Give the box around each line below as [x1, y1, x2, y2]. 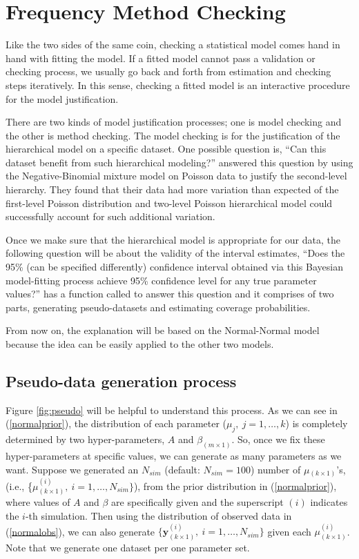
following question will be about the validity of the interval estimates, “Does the [6, 246, 345, 260]
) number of [250, 462, 301, 476]
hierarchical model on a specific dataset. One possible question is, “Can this [6, 141, 327, 156]
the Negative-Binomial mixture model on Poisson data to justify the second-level [6, 168, 347, 183]
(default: [164, 462, 200, 476]
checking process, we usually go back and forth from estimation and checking [6, 64, 331, 79]
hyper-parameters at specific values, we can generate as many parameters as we [6, 449, 342, 463]
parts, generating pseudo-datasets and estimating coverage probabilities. [6, 300, 311, 314]
